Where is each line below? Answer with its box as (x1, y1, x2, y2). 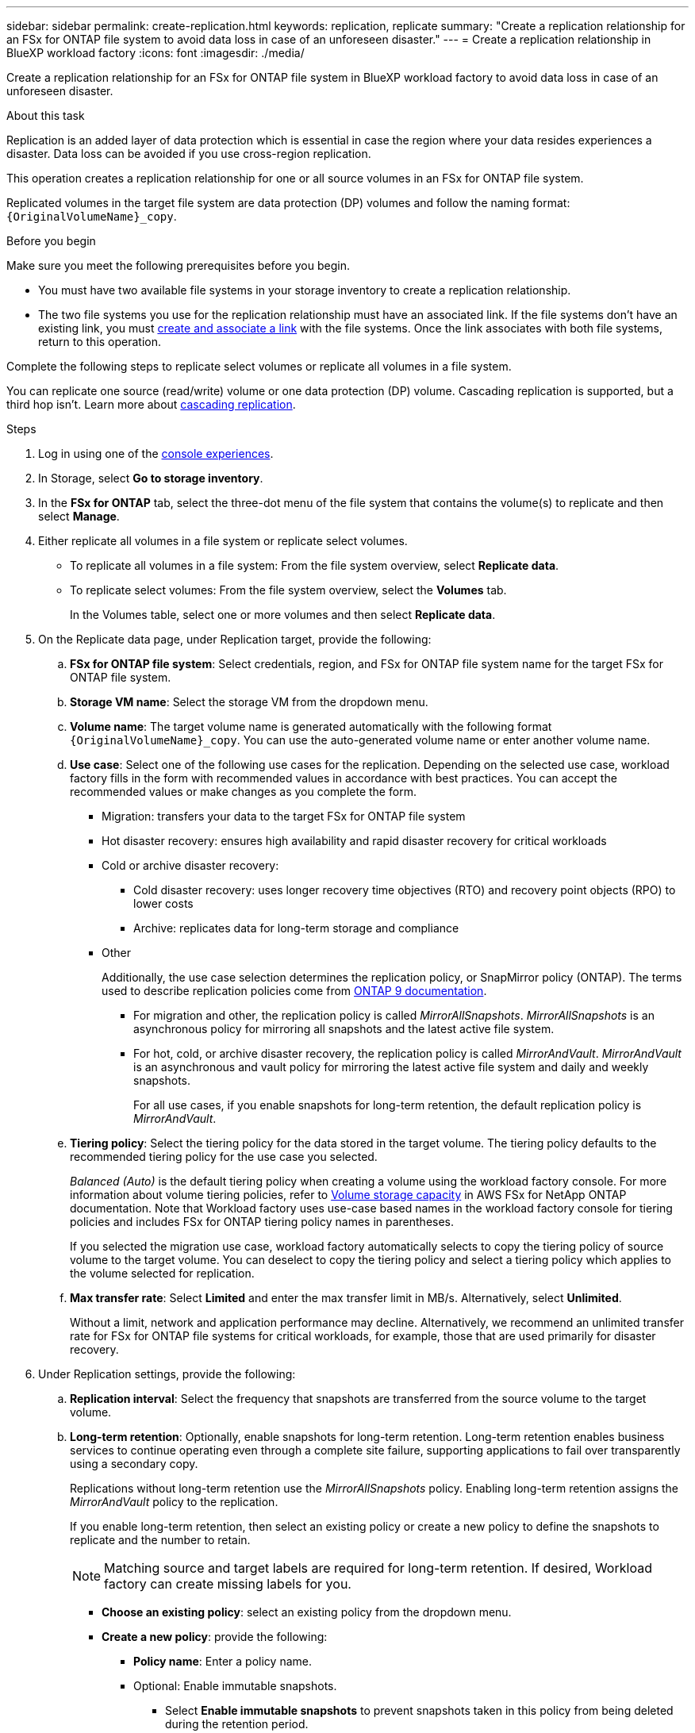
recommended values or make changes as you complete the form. (70, 785, 417, 798)
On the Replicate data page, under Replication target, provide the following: (38, 632, 432, 646)
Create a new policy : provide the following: (102, 1630, 328, 1643)
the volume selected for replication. (70, 1266, 255, 1280)
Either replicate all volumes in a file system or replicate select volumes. (38, 534, 408, 548)
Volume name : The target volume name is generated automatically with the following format (70, 720, 552, 733)
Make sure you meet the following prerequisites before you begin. (6, 259, 350, 272)
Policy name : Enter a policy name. (133, 1654, 312, 1668)
